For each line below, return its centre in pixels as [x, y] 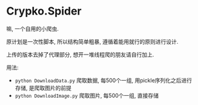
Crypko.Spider [44, 11]
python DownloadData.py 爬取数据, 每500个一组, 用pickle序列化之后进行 [104, 80]
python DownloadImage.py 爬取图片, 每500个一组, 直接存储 [87, 95]
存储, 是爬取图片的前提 [43, 88]
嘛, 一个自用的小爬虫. [33, 29]
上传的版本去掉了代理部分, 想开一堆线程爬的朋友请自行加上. [80, 54]
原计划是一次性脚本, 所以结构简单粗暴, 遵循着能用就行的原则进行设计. [92, 41]
